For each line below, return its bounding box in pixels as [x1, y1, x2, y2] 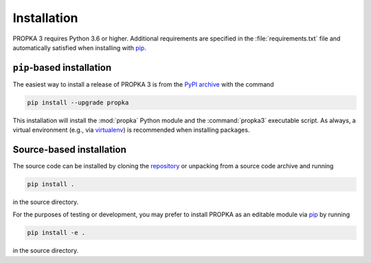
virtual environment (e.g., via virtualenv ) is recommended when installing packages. [12, 126, 250, 134]
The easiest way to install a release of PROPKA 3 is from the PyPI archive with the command [12, 80, 274, 89]
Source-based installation [12, 144, 126, 156]
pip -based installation [12, 62, 112, 73]
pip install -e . [27, 229, 86, 237]
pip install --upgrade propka [27, 98, 129, 106]
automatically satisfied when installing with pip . [12, 43, 147, 52]
